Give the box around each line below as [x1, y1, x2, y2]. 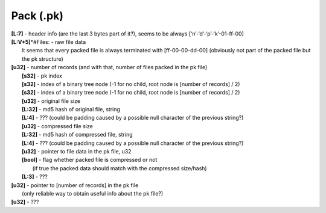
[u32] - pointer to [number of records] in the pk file [11, 181, 139, 189]
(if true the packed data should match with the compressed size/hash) [32, 164, 208, 171]
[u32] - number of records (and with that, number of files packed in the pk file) [11, 64, 208, 71]
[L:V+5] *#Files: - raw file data [11, 38, 86, 45]
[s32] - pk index [22, 72, 63, 79]
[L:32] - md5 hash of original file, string [22, 106, 121, 113]
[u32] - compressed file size [22, 122, 93, 129]
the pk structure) [22, 55, 63, 63]
